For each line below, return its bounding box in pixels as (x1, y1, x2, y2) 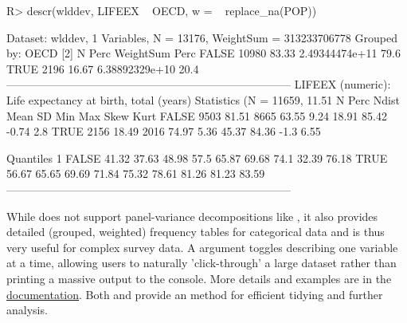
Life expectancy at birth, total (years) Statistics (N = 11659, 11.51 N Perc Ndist (6, 91, 400, 108)
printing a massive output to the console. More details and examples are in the (6, 270, 392, 286)
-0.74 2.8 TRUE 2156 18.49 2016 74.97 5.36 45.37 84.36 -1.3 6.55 (6, 123, 321, 140)
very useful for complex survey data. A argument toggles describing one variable (6, 238, 398, 255)
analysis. (6, 301, 48, 318)
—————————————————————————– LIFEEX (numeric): (6, 76, 391, 93)
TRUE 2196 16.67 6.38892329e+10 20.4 (6, 60, 199, 77)
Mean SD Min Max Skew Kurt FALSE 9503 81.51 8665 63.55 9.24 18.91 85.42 (6, 107, 388, 124)
